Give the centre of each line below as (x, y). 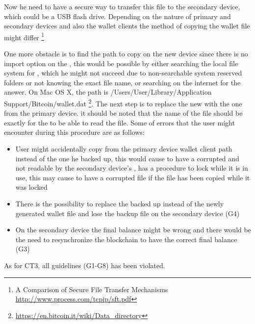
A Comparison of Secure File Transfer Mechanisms (92, 289)
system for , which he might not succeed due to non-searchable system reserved (123, 73)
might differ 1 (24, 36)
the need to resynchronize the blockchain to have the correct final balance (126, 239)
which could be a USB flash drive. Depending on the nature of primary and (117, 16)
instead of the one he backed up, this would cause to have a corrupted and (127, 158)
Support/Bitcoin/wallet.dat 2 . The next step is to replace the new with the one (123, 103)
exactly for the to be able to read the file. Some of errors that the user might (119, 122)
